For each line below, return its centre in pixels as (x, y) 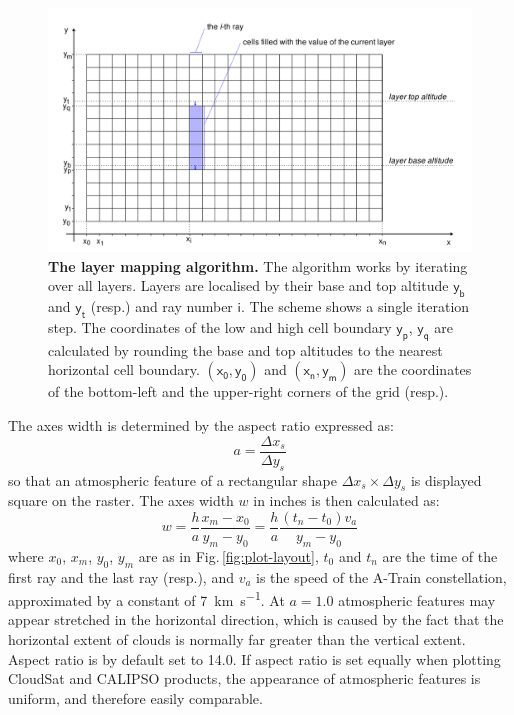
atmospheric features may (417, 599)
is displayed (446, 479)
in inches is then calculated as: (346, 500)
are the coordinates (413, 369)
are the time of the (440, 555)
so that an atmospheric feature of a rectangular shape (172, 479)
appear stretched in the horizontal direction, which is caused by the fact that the (256, 619)
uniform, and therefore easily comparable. (135, 697)
